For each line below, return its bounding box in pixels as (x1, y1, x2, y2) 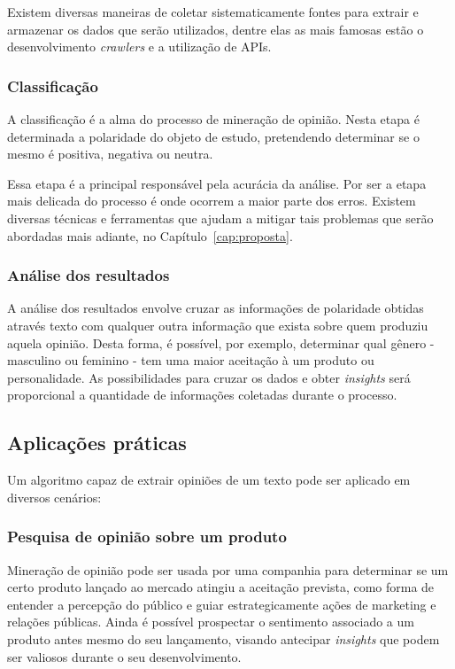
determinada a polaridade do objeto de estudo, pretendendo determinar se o (7, 127, 420, 145)
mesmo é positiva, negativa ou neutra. (7, 144, 213, 163)
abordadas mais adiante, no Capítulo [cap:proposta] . (7, 226, 293, 245)
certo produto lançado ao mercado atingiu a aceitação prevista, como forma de (7, 578, 435, 596)
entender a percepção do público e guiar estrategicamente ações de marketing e (7, 595, 436, 613)
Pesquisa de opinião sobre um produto (7, 525, 287, 548)
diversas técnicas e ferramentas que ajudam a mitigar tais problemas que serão (7, 208, 434, 227)
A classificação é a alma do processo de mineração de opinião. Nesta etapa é (7, 110, 420, 128)
